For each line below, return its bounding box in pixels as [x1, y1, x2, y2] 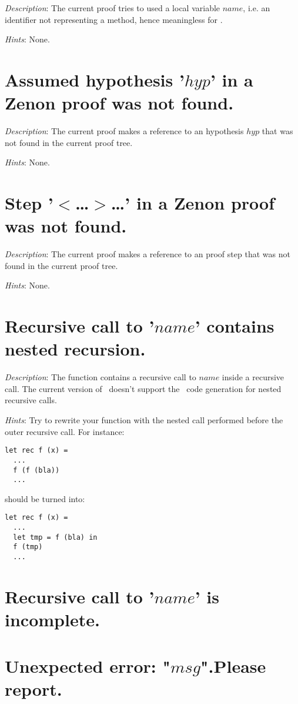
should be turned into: [5, 492, 85, 504]
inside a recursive [222, 371, 284, 383]
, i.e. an [243, 2, 270, 14]
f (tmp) [13, 543, 43, 552]
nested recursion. [5, 337, 146, 361]
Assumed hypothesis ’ [5, 67, 185, 91]
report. [5, 676, 62, 700]
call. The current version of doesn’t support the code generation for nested [5, 382, 282, 394]
